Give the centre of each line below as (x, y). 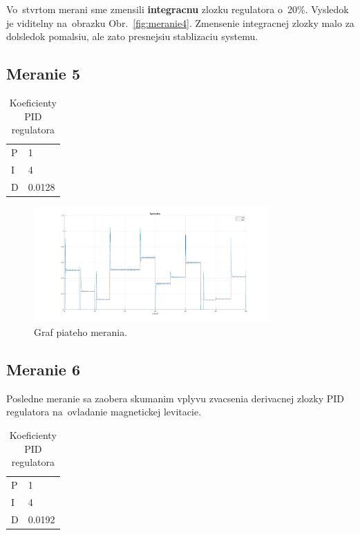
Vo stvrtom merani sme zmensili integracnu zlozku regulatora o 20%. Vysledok (178, 9)
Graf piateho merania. (81, 331)
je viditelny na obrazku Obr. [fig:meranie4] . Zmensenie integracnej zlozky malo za (180, 22)
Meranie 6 (43, 369)
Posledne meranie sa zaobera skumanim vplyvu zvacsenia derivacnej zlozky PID (176, 398)
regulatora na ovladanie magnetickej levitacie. (104, 412)
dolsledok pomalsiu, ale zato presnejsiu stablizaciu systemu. (132, 36)
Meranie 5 (43, 74)
